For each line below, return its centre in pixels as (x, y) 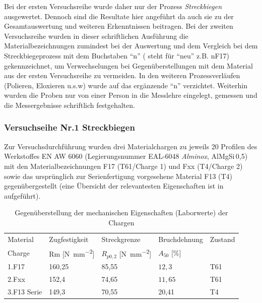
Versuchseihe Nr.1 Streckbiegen (70, 127)
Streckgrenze (121, 239)
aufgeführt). (22, 195)
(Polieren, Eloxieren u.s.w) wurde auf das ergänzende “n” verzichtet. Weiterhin (126, 85)
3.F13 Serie (25, 291)
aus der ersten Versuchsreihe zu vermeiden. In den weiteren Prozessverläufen (122, 75)
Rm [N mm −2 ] (72, 253)
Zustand (222, 239)
